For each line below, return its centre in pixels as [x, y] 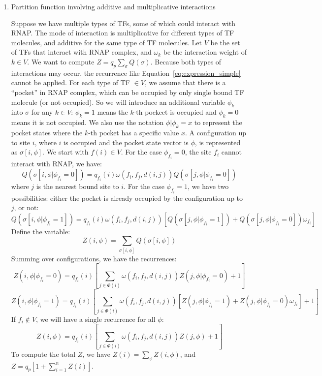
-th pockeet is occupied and [175, 112]
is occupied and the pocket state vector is [126, 142]
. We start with [65, 152]
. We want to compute [61, 61]
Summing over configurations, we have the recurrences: [94, 258]
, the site [198, 152]
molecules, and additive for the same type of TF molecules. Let [106, 42]
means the [113, 112]
